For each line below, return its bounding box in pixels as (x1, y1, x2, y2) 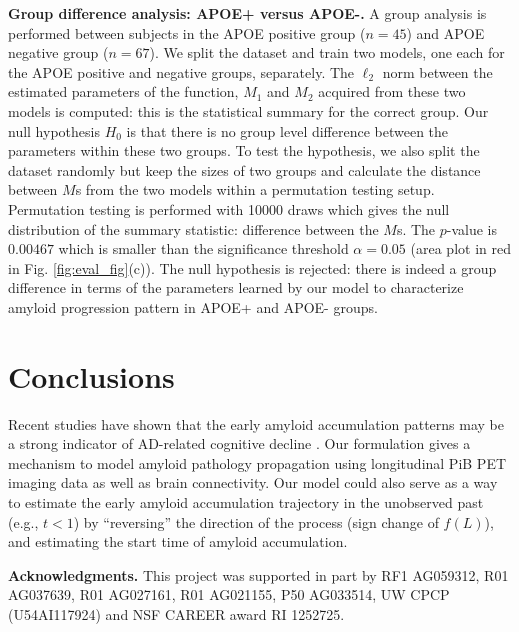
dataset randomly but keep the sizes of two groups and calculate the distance (8, 159, 481, 180)
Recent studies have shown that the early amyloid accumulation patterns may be (8, 413, 504, 434)
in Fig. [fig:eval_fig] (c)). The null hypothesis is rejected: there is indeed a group (8, 257, 497, 278)
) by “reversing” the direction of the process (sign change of (73, 511, 439, 532)
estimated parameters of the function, (8, 81, 239, 102)
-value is (446, 218, 498, 239)
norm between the (382, 61, 493, 82)
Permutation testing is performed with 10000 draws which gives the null (8, 198, 450, 219)
